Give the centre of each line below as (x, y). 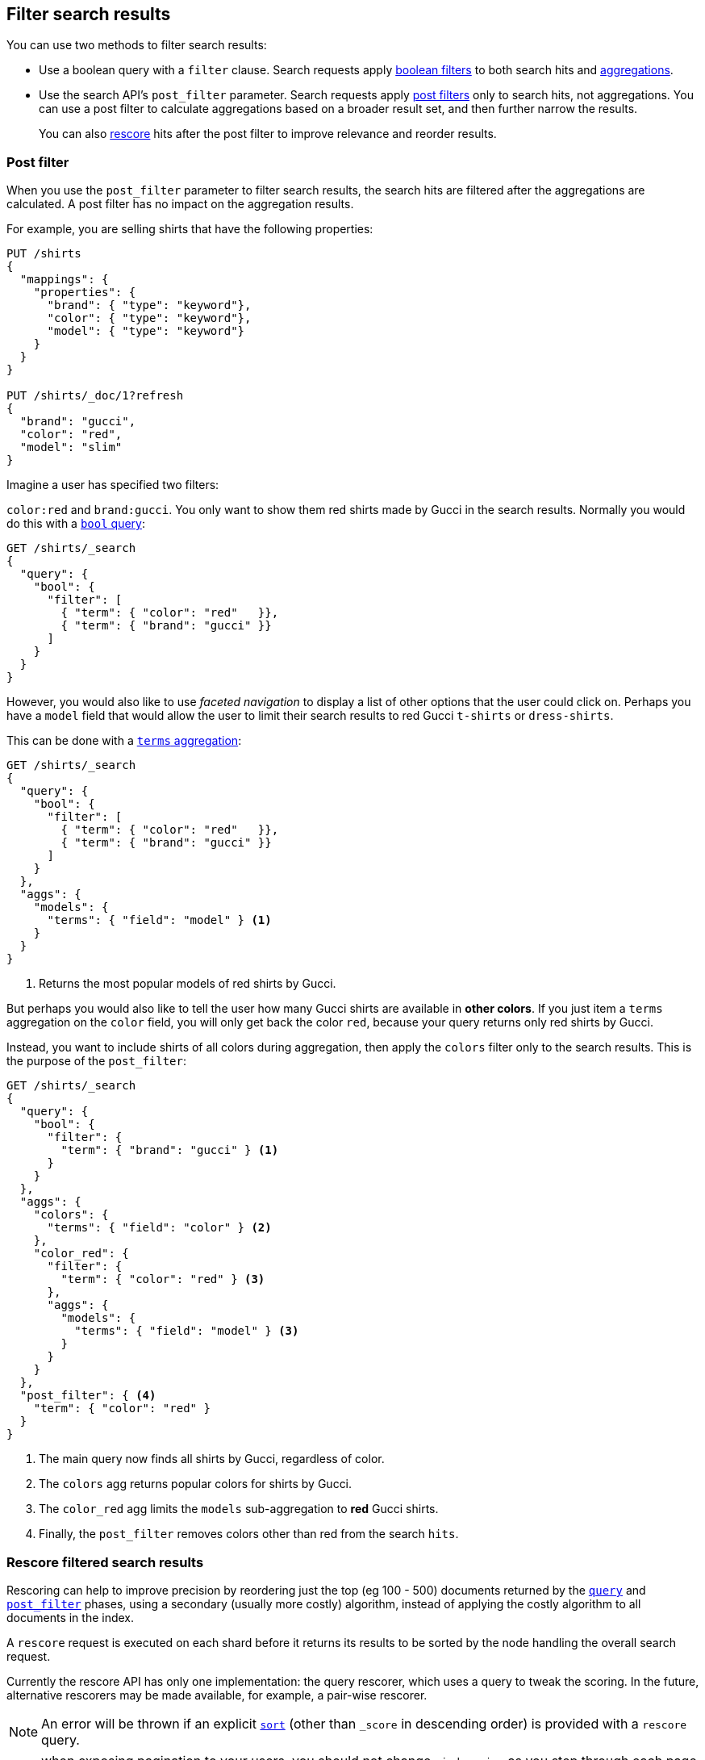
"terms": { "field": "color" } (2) (159, 1228)
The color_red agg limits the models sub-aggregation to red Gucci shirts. (239, 1509)
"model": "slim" (71, 447)
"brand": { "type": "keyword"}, (149, 305)
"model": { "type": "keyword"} (146, 331)
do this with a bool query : (76, 524)
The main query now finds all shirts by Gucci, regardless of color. (212, 1459)
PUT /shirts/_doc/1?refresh (95, 396)
